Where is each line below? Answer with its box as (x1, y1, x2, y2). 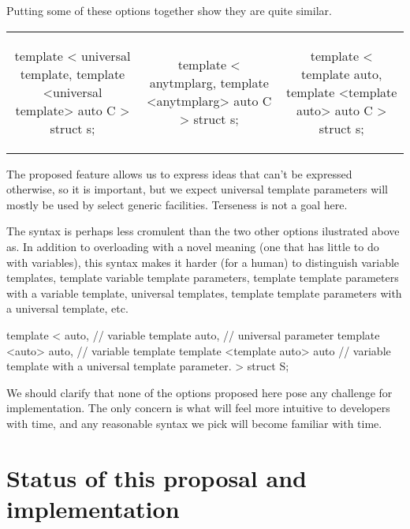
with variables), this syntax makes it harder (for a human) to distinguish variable (6, 253, 400, 270)
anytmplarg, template (149, 73, 269, 92)
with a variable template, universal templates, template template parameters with (6, 284, 402, 301)
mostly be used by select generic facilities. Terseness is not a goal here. (6, 196, 348, 212)
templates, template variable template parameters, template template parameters (6, 269, 399, 286)
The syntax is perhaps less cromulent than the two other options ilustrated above (6, 223, 400, 239)
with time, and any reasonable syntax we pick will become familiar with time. (6, 415, 382, 431)
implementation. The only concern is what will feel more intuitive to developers (6, 400, 390, 416)
